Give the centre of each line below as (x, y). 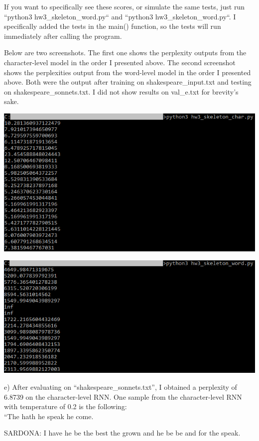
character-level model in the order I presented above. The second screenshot (120, 62)
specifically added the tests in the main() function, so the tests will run (113, 26)
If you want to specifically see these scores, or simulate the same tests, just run (125, 6)
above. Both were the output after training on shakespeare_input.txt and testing (128, 82)
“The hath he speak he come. (49, 416)
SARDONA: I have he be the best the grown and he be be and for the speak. (122, 433)
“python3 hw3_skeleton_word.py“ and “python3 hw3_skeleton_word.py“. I (120, 16)
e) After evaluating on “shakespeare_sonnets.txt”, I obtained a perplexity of (121, 386)
